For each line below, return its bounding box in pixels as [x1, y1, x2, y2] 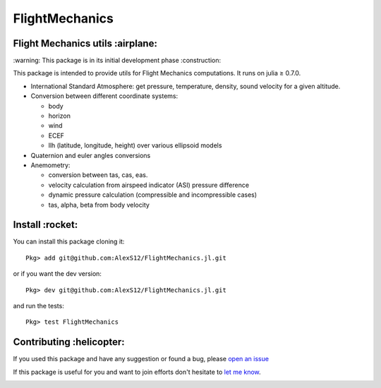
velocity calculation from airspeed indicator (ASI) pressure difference [48, 181, 250, 189]
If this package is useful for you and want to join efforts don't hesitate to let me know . [13, 368, 261, 376]
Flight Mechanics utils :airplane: [13, 37, 158, 49]
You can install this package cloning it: [13, 237, 125, 246]
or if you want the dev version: [13, 269, 102, 278]
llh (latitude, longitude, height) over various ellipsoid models [48, 141, 222, 150]
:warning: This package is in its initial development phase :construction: [13, 56, 222, 65]
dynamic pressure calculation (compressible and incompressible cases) [48, 190, 258, 199]
